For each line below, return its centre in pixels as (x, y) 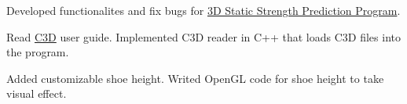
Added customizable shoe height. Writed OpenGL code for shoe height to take (195, 78)
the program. (38, 52)
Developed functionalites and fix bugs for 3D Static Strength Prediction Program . (203, 10)
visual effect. (37, 93)
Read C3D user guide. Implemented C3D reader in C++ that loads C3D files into (203, 36)
